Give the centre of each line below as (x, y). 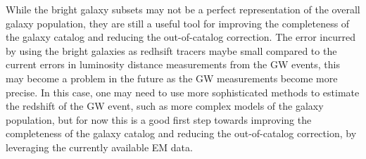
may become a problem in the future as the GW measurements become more (172, 78)
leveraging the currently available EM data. (99, 147)
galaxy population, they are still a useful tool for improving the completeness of (178, 23)
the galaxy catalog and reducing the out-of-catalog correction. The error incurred (181, 37)
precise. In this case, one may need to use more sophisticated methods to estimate (183, 92)
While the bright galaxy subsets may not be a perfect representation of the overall (183, 9)
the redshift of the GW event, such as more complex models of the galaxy (165, 106)
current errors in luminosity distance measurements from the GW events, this (173, 64)
